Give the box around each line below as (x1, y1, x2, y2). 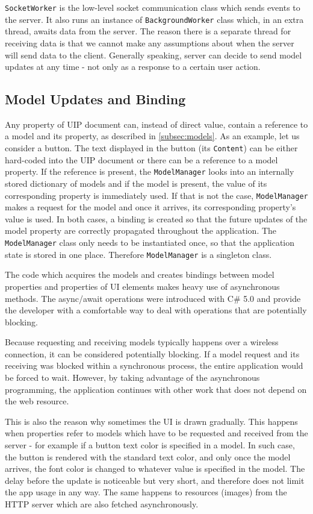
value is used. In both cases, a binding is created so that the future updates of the (5, 212, 308, 225)
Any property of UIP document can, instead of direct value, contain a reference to (5, 118, 308, 130)
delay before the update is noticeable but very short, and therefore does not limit (5, 474, 305, 486)
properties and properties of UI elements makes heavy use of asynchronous (5, 280, 280, 292)
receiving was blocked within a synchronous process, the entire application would (5, 359, 303, 372)
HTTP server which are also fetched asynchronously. (5, 498, 199, 510)
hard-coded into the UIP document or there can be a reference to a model (5, 153, 278, 166)
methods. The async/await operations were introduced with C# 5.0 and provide (5, 292, 301, 304)
